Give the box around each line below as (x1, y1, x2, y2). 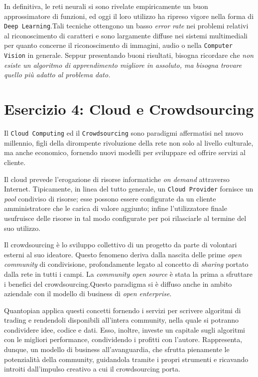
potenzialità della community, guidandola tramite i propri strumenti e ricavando (4, 354, 249, 364)
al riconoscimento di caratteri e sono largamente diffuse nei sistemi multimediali (4, 30, 248, 40)
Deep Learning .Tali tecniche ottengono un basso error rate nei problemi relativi (4, 20, 249, 31)
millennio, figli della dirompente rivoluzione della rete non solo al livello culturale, (4, 137, 254, 148)
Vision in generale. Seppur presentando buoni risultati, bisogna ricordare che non (4, 50, 254, 60)
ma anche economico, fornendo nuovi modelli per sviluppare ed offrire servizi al (4, 147, 246, 158)
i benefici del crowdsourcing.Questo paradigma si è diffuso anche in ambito (4, 278, 232, 289)
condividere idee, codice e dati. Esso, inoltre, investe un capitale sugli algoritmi (4, 324, 246, 335)
